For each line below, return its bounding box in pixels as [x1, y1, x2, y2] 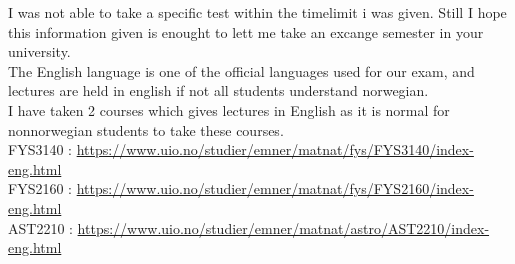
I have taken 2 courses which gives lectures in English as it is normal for [8, 99, 450, 120]
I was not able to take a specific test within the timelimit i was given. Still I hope [8, 2, 507, 22]
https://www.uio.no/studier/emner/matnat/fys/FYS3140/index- [76, 139, 474, 160]
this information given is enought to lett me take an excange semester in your [8, 21, 484, 42]
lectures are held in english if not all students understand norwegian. [8, 80, 429, 101]
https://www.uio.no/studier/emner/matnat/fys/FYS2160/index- [76, 178, 474, 199]
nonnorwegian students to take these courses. [8, 119, 284, 140]
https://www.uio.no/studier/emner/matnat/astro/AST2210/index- [77, 217, 490, 238]
